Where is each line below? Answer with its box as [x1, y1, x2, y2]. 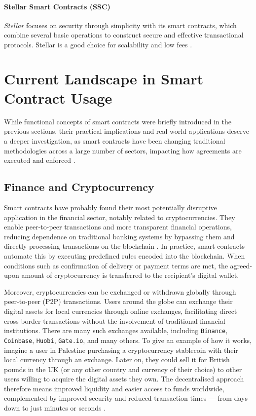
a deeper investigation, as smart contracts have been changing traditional [4, 136, 225, 146]
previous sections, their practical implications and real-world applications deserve [4, 126, 249, 136]
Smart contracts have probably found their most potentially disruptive [4, 202, 217, 213]
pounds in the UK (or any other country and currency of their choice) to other [4, 364, 242, 374]
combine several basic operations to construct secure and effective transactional [4, 30, 244, 40]
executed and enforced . [4, 155, 75, 165]
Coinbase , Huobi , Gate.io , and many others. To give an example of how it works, [4, 335, 252, 345]
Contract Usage [4, 87, 112, 108]
